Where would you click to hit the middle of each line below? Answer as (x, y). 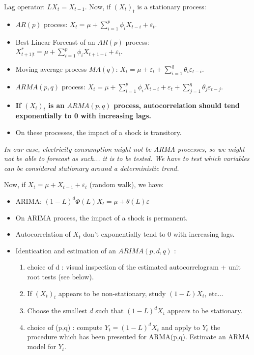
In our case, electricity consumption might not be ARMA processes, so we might (125, 149)
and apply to (181, 327)
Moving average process (51, 68)
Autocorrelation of (43, 234)
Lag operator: (25, 6)
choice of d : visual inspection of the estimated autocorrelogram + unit (134, 267)
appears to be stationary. (205, 311)
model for (42, 346)
